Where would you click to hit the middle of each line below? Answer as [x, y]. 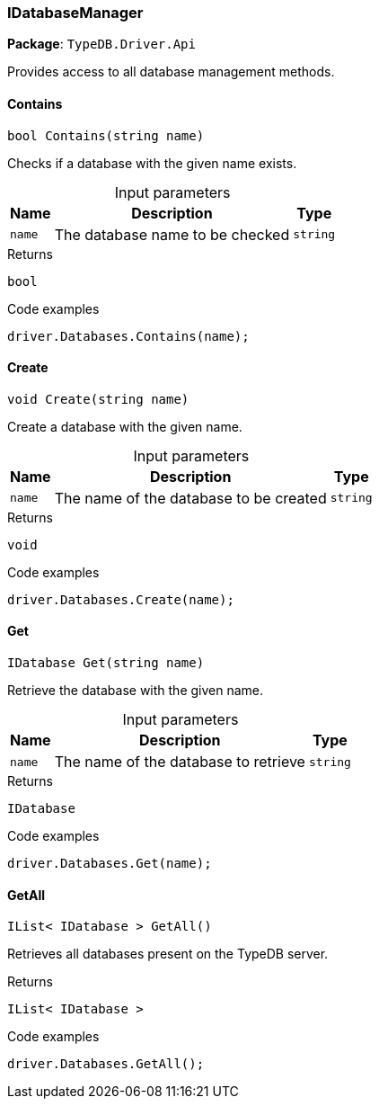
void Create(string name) [98, 399]
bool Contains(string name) [106, 135]
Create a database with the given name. [125, 426]
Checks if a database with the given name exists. [152, 163]
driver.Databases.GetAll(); [106, 1064]
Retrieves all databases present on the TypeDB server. [168, 954]
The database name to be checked [172, 234]
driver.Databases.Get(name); [110, 864]
